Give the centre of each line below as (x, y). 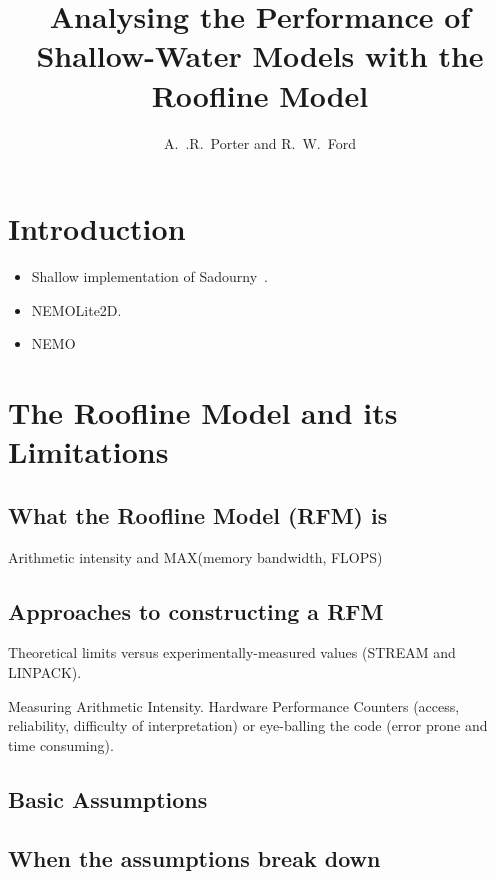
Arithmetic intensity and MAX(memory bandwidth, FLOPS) (195, 556)
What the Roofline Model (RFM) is (198, 514)
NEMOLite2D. (76, 309)
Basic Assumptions (108, 798)
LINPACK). (45, 671)
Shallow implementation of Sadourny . (149, 276)
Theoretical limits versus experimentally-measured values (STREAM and (232, 652)
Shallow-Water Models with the (260, 55)
